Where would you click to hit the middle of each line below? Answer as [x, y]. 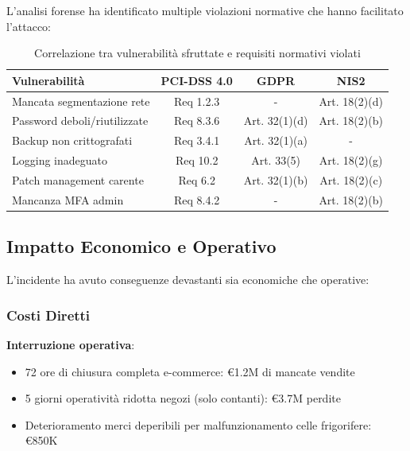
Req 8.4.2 [197, 199]
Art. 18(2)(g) [351, 160]
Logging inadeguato [60, 160]
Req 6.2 [197, 180]
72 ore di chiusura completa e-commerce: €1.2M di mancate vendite [190, 371]
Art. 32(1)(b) [276, 180]
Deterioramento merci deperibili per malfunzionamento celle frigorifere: [198, 424]
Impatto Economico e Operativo [141, 246]
